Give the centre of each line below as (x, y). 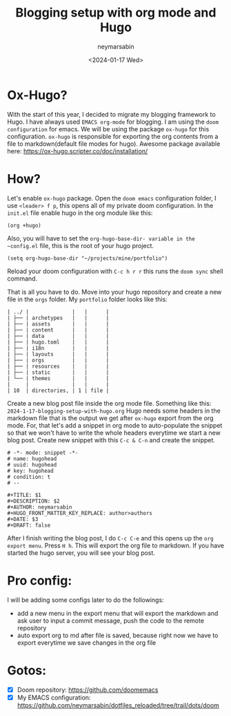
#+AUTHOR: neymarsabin (40, 507)
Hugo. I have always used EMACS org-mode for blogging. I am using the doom (113, 122)
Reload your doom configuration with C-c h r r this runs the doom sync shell (115, 271)
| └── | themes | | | (58, 378)
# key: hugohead (30, 471)
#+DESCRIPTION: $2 (33, 501)
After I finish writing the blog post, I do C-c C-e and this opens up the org (110, 538)
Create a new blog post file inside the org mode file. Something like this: (109, 403)
